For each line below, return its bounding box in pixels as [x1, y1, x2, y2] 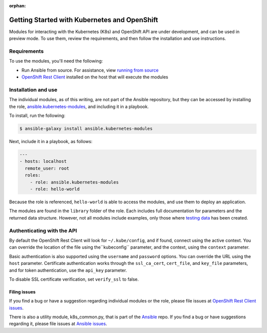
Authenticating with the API [9, 227, 77, 234]
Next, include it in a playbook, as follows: [9, 139, 92, 145]
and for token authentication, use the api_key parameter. [9, 267, 127, 273]
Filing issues [9, 289, 36, 295]
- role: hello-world [30, 186, 80, 192]
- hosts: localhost [19, 158, 67, 164]
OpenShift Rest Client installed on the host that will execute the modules [21, 74, 168, 80]
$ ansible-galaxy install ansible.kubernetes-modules [19, 126, 153, 132]
